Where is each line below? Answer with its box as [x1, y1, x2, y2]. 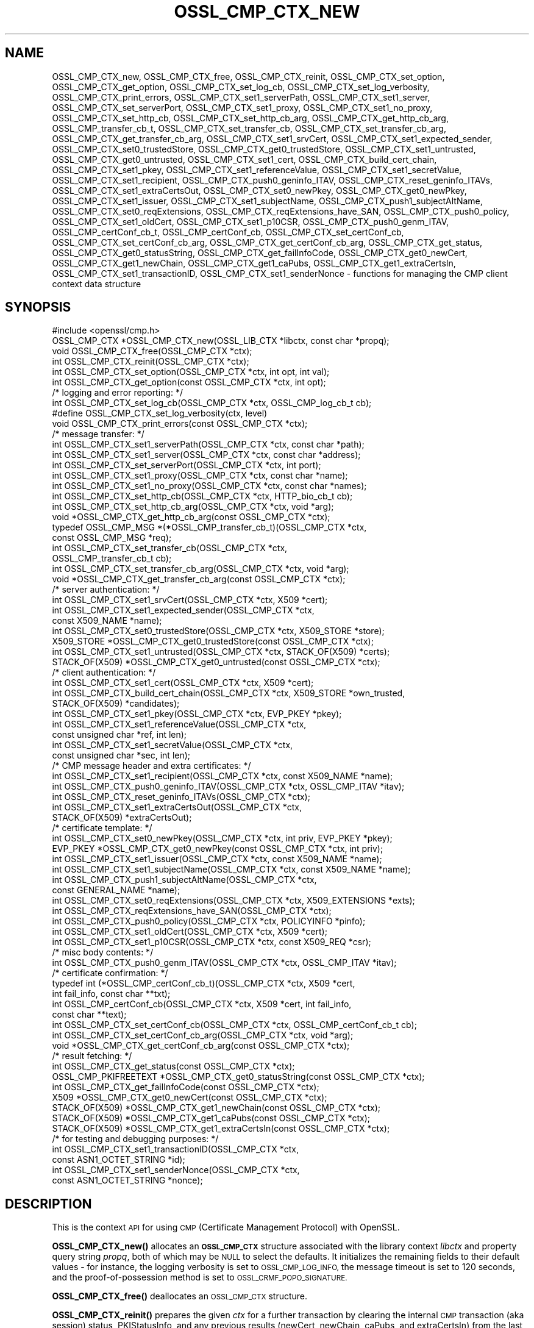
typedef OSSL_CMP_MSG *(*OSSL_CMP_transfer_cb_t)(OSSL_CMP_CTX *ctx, [52, 522, 367, 533]
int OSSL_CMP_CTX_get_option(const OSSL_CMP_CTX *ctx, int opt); [52, 377, 326, 388]
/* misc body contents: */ [52, 947, 154, 958]
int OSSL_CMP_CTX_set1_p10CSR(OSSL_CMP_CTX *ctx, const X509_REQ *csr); [52, 937, 371, 948]
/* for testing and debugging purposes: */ [52, 1133, 219, 1144]
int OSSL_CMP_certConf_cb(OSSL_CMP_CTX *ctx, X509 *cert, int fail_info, [52, 999, 352, 1010]
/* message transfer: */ [52, 429, 144, 440]
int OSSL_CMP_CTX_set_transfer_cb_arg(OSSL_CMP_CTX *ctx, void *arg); [52, 563, 349, 574]
